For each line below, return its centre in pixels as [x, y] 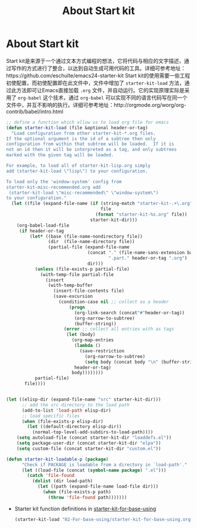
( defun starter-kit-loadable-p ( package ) [57, 459]
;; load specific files [51, 416]
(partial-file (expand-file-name [89, 247]
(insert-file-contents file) [89, 291]
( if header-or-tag [42, 231]
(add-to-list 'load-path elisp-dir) [66, 410]
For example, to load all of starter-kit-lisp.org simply [78, 166]
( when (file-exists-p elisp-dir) [62, 421]
